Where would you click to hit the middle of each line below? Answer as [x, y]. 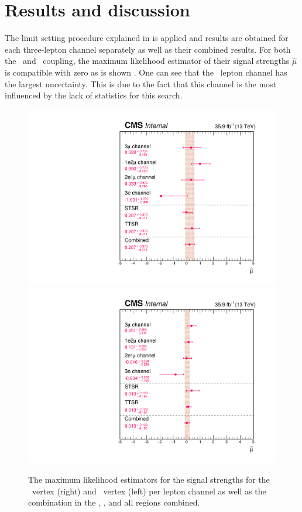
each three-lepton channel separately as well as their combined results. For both [148, 49]
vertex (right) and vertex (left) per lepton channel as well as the [149, 491]
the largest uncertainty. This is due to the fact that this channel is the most [141, 83]
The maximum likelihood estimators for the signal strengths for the [149, 479]
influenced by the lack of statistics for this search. [94, 95]
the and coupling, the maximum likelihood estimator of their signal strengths [147, 61]
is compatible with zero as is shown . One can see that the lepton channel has [146, 72]
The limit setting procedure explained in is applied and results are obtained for [147, 38]
